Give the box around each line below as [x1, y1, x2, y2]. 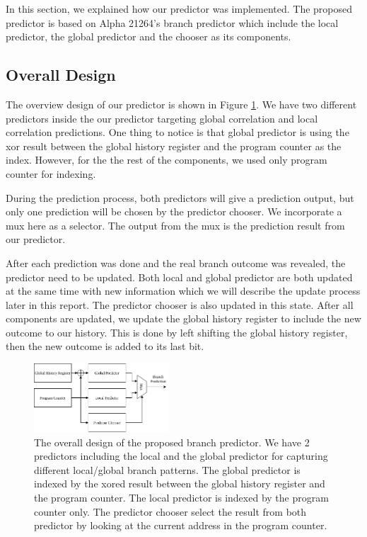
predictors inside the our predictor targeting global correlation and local [6, 111, 318, 125]
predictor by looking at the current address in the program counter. [34, 518, 327, 533]
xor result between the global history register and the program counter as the [6, 138, 342, 153]
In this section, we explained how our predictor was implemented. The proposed [6, 1, 353, 16]
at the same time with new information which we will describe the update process [6, 283, 361, 298]
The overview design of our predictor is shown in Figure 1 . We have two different [6, 96, 357, 111]
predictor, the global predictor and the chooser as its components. [6, 29, 291, 44]
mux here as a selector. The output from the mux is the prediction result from [6, 217, 345, 232]
